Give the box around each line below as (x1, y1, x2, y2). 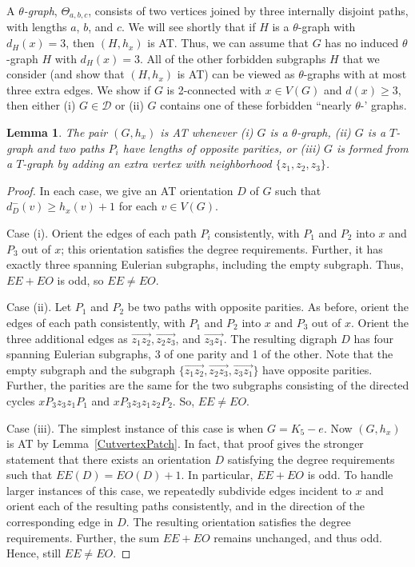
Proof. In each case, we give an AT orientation (6, 182, 233, 198)
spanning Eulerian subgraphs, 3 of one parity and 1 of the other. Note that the (6, 345, 393, 362)
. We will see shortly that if (122, 18, 256, 35)
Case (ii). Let (6, 298, 72, 315)
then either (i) (6, 97, 76, 114)
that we (342, 50, 380, 66)
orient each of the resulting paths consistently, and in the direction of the (6, 497, 365, 514)
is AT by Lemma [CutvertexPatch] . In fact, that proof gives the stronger (6, 435, 364, 452)
